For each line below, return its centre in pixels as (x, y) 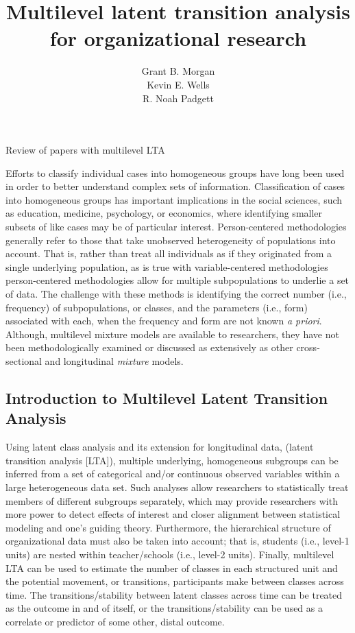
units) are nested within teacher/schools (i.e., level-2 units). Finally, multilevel (170, 554)
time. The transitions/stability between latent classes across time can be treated (174, 594)
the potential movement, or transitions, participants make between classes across (175, 581)
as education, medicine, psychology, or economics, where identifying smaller (164, 213)
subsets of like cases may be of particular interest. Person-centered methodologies (176, 227)
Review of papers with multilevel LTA (85, 150)
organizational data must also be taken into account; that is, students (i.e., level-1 (177, 541)
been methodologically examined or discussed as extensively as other (149, 347)
